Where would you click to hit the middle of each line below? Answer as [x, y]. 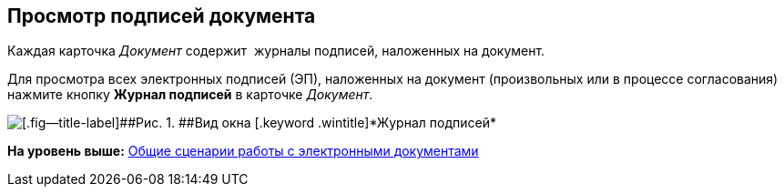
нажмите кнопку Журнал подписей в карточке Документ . [190, 95]
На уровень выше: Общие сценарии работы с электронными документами [243, 151]
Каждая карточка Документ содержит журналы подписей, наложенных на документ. [276, 51]
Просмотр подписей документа [162, 16]
